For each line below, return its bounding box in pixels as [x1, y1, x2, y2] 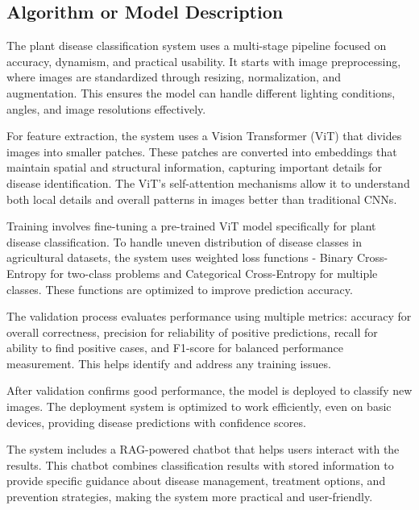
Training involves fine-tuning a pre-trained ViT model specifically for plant [6, 218, 376, 234]
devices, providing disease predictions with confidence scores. [6, 413, 306, 430]
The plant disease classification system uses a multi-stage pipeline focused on [6, 37, 387, 54]
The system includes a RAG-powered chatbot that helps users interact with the [6, 441, 400, 458]
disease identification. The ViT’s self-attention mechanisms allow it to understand [6, 174, 410, 191]
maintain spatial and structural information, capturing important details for [6, 159, 383, 176]
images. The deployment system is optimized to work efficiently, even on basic [6, 398, 392, 415]
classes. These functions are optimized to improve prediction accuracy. [6, 280, 353, 297]
